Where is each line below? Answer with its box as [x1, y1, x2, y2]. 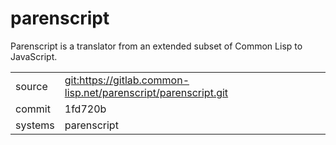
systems [15, 118, 55, 132]
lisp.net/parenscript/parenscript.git [64, 85, 229, 99]
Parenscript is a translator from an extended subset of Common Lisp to [10, 40, 303, 52]
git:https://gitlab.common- [64, 73, 190, 87]
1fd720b [64, 102, 107, 116]
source [15, 79, 48, 93]
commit [15, 102, 51, 116]
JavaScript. [10, 50, 58, 62]
